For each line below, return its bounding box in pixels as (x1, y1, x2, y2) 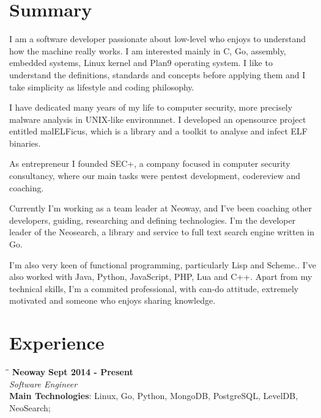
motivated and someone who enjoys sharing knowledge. (9, 294, 216, 307)
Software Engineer (9, 377, 78, 390)
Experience (9, 330, 105, 355)
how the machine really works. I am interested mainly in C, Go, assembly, (9, 44, 286, 57)
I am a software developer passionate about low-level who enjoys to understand (9, 32, 306, 45)
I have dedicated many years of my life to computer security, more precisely (9, 101, 293, 114)
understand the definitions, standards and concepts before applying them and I (9, 68, 306, 81)
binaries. (9, 136, 41, 149)
